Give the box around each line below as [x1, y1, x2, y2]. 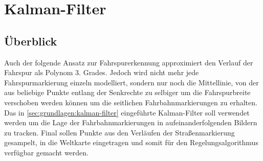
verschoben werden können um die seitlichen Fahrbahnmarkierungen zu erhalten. [4, 97, 257, 107]
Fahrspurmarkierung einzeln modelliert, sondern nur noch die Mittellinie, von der [4, 77, 259, 87]
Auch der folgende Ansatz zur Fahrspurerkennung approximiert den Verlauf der [4, 57, 253, 67]
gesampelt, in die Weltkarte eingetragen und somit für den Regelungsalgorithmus [4, 137, 258, 148]
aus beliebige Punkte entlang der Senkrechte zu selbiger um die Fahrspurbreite [4, 87, 251, 98]
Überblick [4, 33, 57, 49]
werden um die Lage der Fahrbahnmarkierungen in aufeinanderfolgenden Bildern [4, 117, 257, 128]
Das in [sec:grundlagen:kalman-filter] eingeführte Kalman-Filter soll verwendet [4, 107, 250, 118]
